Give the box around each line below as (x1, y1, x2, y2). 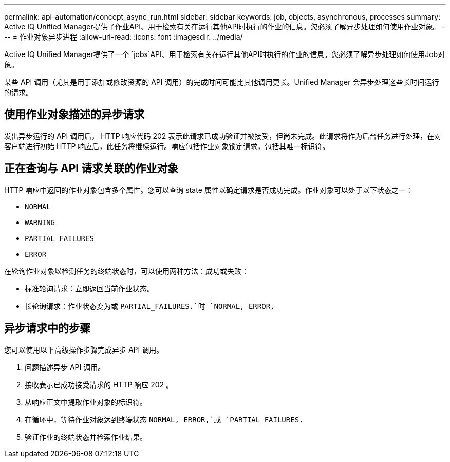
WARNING (25, 218, 55, 227)
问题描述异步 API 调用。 (25, 362, 105, 372)
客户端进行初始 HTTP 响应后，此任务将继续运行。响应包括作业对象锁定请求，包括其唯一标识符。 (4, 141, 330, 151)
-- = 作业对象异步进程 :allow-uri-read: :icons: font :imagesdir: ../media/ (4, 32, 243, 41)
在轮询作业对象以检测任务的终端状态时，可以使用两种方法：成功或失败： (4, 266, 249, 275)
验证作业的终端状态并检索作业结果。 (25, 432, 147, 441)
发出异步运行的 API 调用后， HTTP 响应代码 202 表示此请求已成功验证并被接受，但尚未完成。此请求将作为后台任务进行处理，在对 (4, 131, 442, 140)
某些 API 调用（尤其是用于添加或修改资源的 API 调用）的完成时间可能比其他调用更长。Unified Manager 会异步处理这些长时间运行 (4, 78, 439, 86)
